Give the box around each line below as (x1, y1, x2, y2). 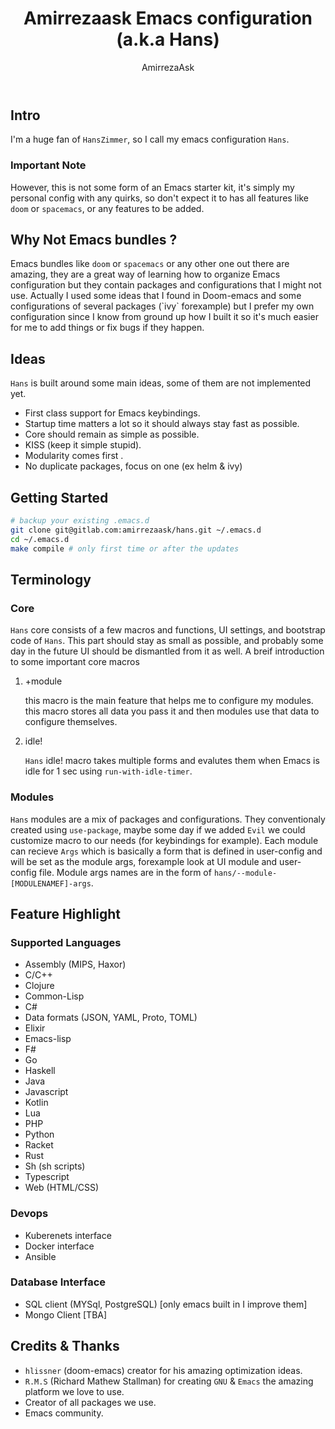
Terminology (10, 571, 92, 588)
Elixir (24, 1022, 46, 1034)
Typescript (24, 1171, 70, 1183)
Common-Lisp (24, 990, 85, 1002)
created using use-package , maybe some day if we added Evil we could (10, 823, 306, 836)
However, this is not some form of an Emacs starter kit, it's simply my (10, 181, 295, 193)
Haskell (24, 1065, 56, 1077)
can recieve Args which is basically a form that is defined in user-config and (10, 845, 323, 857)
